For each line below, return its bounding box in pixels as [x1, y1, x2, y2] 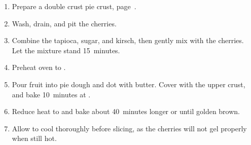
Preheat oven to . [12, 62, 66, 72]
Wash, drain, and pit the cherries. [12, 18, 117, 28]
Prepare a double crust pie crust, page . [12, 1, 136, 11]
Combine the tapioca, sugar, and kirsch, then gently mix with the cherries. [12, 35, 244, 46]
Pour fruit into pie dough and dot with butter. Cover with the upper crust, [12, 79, 245, 89]
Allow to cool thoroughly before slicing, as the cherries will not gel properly [12, 123, 247, 133]
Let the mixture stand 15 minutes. [12, 45, 120, 55]
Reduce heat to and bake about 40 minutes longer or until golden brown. [12, 106, 240, 117]
